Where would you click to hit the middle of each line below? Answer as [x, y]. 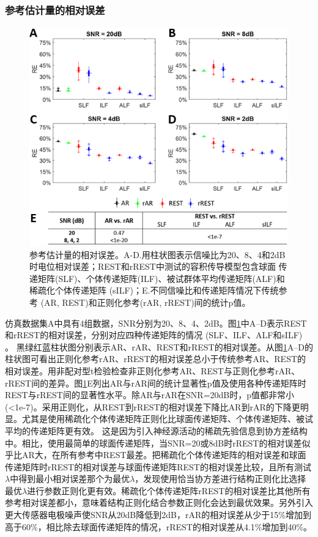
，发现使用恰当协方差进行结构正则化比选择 [220, 479]
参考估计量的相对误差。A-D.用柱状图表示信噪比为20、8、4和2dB [157, 254]
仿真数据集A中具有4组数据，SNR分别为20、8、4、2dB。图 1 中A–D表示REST [156, 323]
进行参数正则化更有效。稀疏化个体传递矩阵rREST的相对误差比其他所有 [169, 490]
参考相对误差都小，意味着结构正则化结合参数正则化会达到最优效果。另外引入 [159, 502]
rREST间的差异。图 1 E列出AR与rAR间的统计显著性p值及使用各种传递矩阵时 [156, 383]
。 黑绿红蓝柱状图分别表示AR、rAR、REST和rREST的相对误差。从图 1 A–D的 [159, 346]
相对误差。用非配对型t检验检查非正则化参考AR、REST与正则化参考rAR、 [153, 370]
